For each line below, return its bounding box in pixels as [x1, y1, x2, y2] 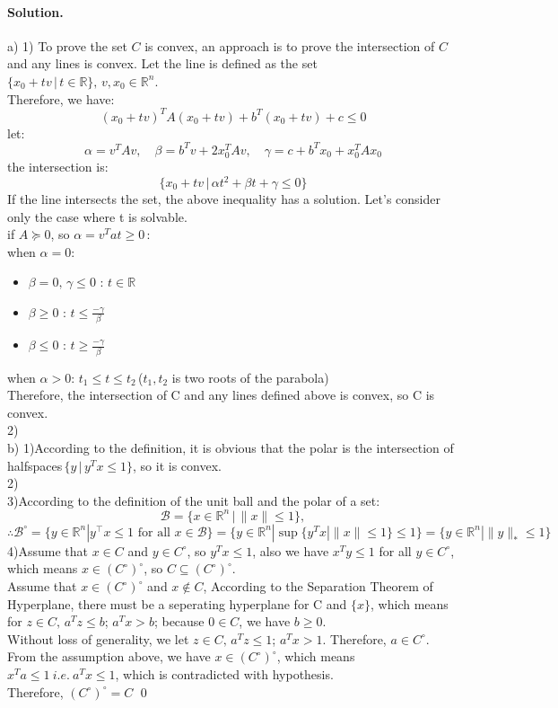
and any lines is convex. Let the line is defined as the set [7, 54, 318, 73]
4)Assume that [7, 541, 88, 560]
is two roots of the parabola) [171, 367, 329, 386]
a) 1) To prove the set [7, 36, 127, 55]
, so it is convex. [133, 456, 222, 474]
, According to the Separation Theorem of [203, 577, 433, 596]
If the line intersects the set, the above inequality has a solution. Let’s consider [7, 190, 440, 208]
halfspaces [7, 456, 63, 474]
